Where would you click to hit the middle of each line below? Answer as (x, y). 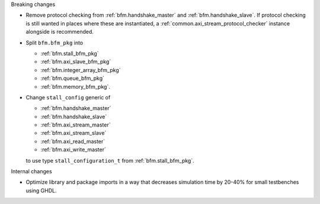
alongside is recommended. (60, 32)
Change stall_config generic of (68, 97)
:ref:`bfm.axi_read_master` (73, 141)
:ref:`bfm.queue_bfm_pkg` (73, 78)
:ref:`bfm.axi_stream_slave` (73, 133)
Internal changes (32, 171)
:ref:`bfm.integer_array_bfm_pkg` (81, 70)
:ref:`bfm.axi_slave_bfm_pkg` (76, 61)
